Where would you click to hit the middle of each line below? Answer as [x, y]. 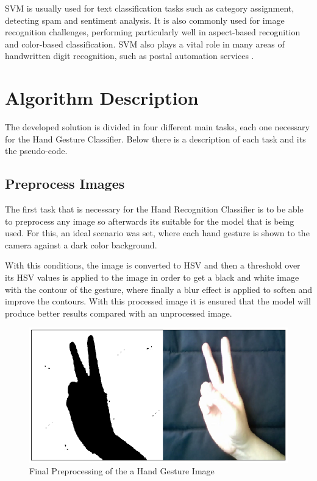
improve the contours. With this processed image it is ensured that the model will [158, 301]
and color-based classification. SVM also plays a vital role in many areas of [145, 44]
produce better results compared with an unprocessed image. [119, 313]
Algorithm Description [102, 98]
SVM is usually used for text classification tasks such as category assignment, [150, 8]
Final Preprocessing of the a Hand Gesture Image [122, 471]
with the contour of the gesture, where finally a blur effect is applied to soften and [158, 289]
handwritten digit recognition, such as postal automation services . [130, 56]
